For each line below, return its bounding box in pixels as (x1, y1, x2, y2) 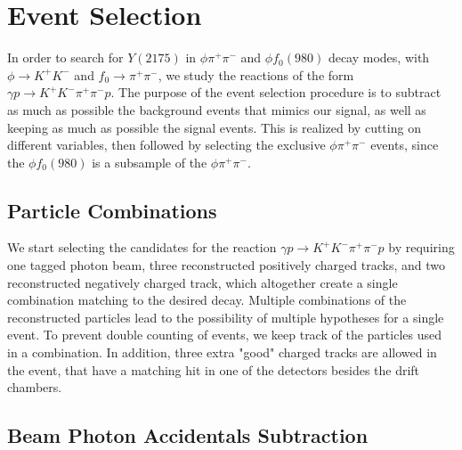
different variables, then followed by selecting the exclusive (7, 135, 326, 154)
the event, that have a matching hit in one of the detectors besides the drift (7, 360, 420, 379)
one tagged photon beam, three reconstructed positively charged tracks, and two (7, 256, 445, 274)
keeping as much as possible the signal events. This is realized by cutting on (7, 118, 421, 136)
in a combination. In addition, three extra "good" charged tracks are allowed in (7, 343, 437, 362)
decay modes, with (328, 48, 430, 67)
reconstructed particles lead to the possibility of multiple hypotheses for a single (7, 307, 444, 326)
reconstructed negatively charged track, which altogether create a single (7, 273, 398, 291)
